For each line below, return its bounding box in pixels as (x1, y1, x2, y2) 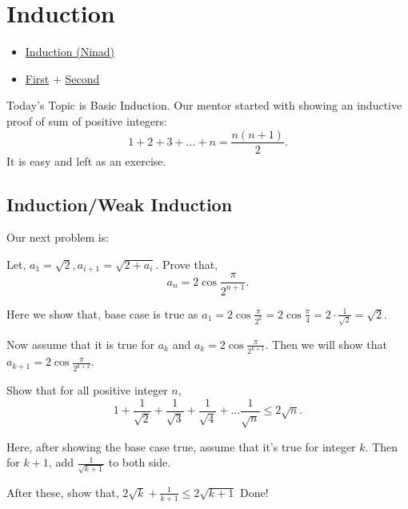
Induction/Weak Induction (6, 191, 233, 216)
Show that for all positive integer (6, 382, 168, 399)
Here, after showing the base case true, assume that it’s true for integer (6, 438, 356, 455)
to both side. (108, 454, 171, 471)
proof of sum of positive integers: (6, 112, 167, 129)
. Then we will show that (265, 335, 387, 352)
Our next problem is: (6, 229, 110, 246)
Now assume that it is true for (6, 335, 155, 352)
